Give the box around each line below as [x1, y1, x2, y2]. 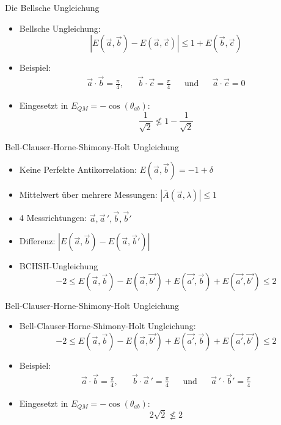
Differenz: [19, 234, 56, 247]
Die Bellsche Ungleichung [5, 1, 100, 13]
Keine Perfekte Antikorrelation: [19, 163, 137, 176]
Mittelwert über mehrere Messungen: [19, 188, 158, 201]
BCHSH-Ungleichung [19, 260, 98, 272]
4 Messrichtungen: [19, 211, 87, 224]
